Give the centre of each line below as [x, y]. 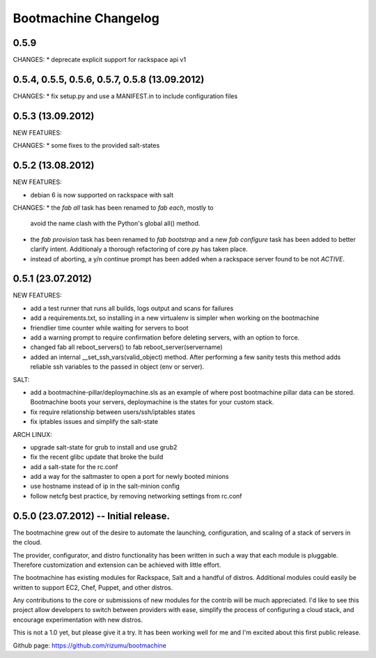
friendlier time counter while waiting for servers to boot [109, 328]
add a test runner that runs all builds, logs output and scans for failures [132, 308]
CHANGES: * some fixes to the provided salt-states [86, 146]
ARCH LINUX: [32, 434]
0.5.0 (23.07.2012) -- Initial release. [92, 516]
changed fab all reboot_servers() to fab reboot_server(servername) [126, 347]
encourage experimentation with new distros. [78, 620]
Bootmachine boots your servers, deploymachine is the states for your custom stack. [152, 402]
